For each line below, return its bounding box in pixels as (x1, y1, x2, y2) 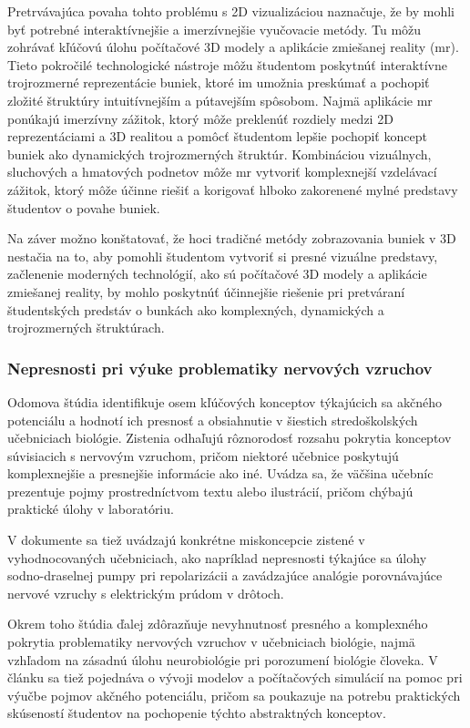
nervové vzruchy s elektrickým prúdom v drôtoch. (7, 583, 284, 602)
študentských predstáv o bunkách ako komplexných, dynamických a (7, 300, 384, 319)
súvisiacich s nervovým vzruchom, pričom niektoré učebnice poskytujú (7, 446, 399, 465)
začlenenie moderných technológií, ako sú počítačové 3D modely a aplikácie (7, 264, 427, 283)
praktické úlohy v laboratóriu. (7, 499, 174, 518)
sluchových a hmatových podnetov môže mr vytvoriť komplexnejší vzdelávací (7, 162, 437, 181)
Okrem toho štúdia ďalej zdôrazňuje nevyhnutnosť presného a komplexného (7, 614, 428, 633)
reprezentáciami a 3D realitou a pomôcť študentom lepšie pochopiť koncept (7, 127, 427, 146)
